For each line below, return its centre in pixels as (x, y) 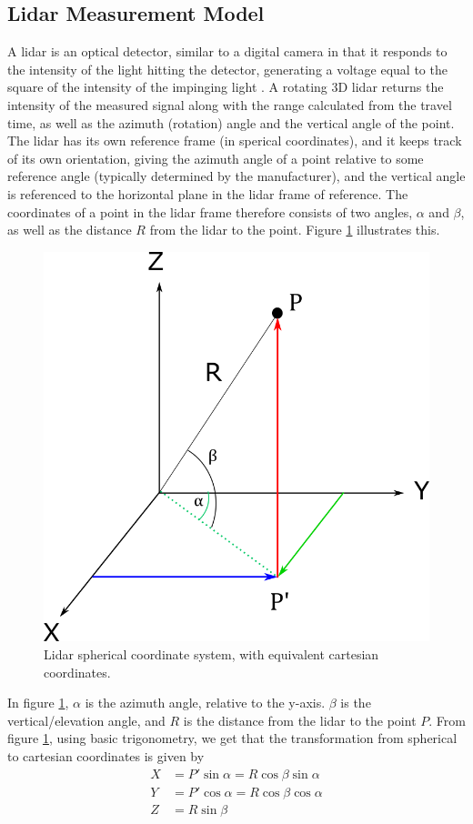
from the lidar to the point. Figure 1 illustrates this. (295, 230)
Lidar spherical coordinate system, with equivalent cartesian (211, 653)
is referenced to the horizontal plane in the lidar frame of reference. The (208, 193)
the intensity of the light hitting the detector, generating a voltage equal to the (227, 69)
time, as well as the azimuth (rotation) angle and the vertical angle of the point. (231, 122)
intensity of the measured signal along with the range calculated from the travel (230, 104)
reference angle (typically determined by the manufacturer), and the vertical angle (236, 176)
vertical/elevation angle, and (86, 720)
